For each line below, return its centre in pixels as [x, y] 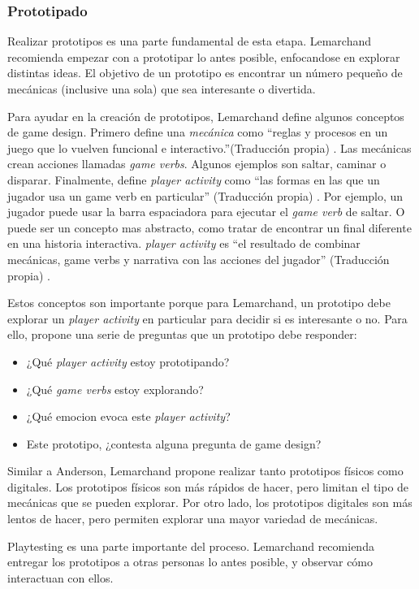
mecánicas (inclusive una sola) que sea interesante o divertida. [162, 89]
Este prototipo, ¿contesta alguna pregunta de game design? [174, 443]
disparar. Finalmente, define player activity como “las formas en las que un [194, 179]
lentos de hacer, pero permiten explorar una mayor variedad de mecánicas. [193, 519]
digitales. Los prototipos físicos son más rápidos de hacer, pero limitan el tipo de [208, 486]
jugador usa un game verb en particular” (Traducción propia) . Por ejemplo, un [205, 195]
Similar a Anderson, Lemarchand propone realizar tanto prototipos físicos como [205, 471]
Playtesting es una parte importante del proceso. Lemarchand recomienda [191, 546]
